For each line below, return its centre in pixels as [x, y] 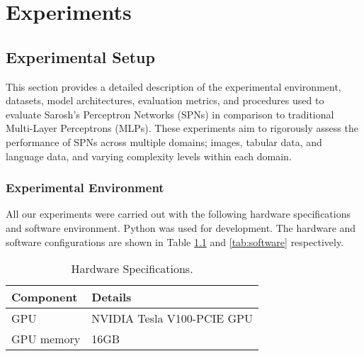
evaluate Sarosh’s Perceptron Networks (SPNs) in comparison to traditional [170, 114]
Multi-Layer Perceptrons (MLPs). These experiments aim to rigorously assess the [182, 128]
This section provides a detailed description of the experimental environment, [174, 86]
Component [45, 297]
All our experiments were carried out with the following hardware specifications [178, 214]
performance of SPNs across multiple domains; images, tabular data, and [164, 141]
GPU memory [46, 339]
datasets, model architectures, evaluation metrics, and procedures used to [165, 100]
